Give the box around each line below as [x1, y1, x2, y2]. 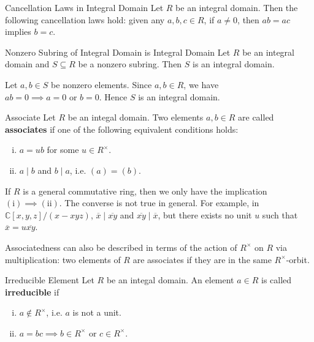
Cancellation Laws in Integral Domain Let [5, 1, 164, 13]
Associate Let [5, 111, 56, 124]
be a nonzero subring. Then [78, 58, 182, 70]
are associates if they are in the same [132, 253, 272, 266]
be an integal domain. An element [106, 273, 234, 286]
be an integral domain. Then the [175, 1, 298, 13]
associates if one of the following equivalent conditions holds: [5, 122, 239, 135]
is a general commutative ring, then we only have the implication [23, 184, 267, 197]
